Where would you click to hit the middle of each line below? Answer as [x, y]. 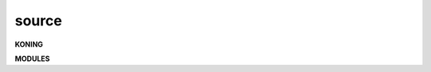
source [39, 21]
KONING [29, 44]
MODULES [32, 59]
